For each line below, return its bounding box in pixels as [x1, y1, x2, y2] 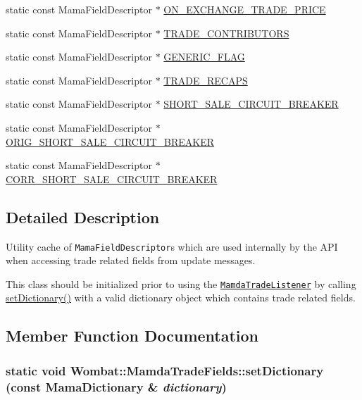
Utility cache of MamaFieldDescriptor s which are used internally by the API [6, 239, 338, 254]
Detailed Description [6, 206, 160, 227]
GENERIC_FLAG [163, 49, 245, 64]
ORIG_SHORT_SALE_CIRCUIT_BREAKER [6, 134, 215, 149]
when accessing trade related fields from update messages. [6, 253, 256, 268]
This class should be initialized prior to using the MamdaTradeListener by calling [6, 276, 356, 291]
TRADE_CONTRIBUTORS [163, 25, 289, 40]
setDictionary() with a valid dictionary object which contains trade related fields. [6, 290, 356, 305]
